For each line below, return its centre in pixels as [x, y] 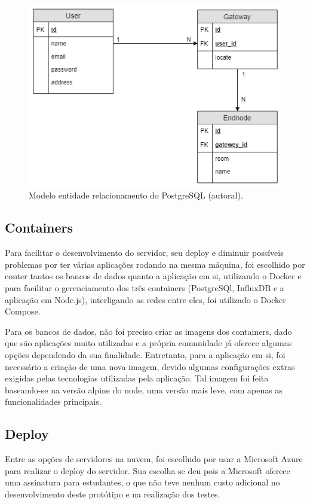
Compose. [23, 311]
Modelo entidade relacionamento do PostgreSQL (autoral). [136, 195]
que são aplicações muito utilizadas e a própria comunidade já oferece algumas [148, 343]
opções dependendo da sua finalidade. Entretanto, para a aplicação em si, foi [145, 355]
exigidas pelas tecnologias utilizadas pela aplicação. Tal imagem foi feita [137, 378]
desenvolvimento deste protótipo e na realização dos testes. [113, 494]
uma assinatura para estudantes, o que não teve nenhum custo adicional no [142, 482]
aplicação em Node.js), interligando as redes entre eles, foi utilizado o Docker [145, 299]
